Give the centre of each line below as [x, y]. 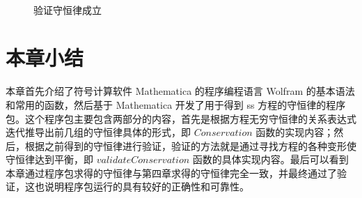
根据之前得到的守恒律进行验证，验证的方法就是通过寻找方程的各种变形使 [190, 145]
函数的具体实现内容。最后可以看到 [270, 159]
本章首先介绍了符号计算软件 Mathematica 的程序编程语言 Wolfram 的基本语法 [180, 91]
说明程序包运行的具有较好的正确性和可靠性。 [147, 186]
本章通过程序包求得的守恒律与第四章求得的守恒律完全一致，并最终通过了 [171, 173]
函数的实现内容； [295, 132]
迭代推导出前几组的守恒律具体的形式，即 [98, 132]
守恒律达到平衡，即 [49, 159]
